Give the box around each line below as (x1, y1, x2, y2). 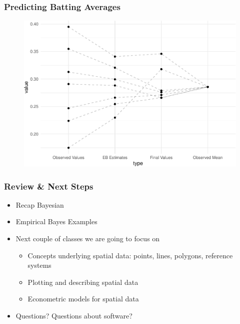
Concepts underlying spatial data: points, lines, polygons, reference (27, 250, 233, 260)
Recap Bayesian (15, 199, 64, 210)
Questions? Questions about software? (15, 310, 132, 320)
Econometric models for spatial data (27, 293, 139, 304)
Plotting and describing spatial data (27, 276, 138, 287)
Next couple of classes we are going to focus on (15, 233, 160, 244)
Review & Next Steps (4, 180, 93, 192)
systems (27, 260, 51, 270)
